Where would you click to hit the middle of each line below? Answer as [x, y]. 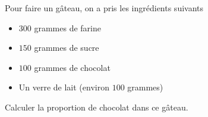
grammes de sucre [67, 48]
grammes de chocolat [72, 67]
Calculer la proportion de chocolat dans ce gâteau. [97, 107]
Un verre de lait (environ [64, 87]
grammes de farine [67, 27]
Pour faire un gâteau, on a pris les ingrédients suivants [104, 8]
